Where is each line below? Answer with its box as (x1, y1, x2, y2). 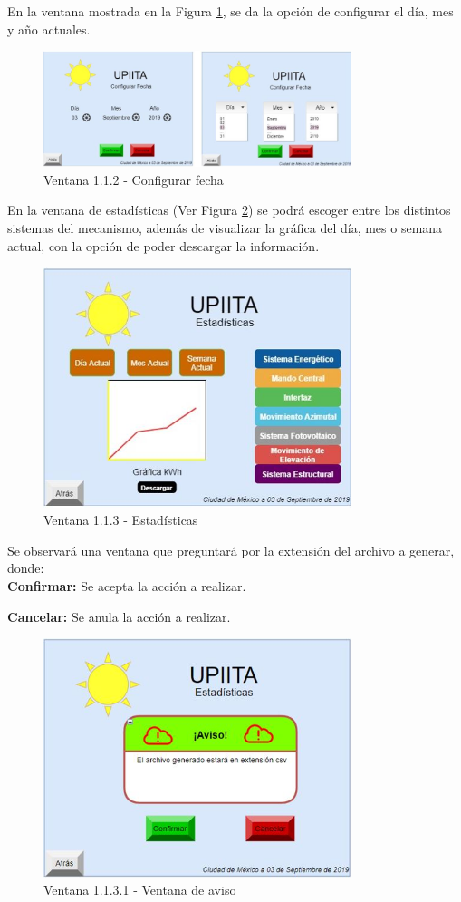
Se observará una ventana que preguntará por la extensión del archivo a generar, (7, 540, 455, 559)
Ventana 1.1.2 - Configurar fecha (43, 170, 224, 189)
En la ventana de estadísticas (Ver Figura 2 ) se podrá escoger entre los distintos (7, 200, 451, 219)
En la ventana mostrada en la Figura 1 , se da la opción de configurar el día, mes (7, 2, 454, 20)
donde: (7, 558, 44, 577)
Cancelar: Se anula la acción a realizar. (7, 606, 231, 626)
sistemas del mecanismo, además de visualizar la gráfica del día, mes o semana (7, 218, 443, 237)
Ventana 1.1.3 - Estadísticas (43, 510, 198, 529)
